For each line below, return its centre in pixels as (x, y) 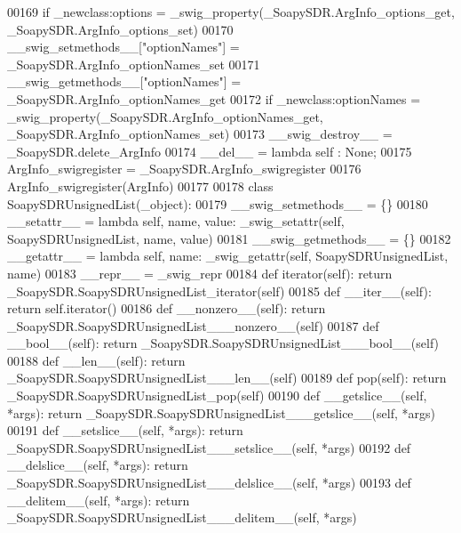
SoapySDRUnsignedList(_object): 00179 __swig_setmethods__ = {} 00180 (218, 203)
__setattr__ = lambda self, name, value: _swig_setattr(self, (176, 221)
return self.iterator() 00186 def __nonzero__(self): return (167, 308)
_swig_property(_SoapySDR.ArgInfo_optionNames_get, (165, 116)
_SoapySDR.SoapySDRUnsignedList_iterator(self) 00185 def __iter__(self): (219, 291)
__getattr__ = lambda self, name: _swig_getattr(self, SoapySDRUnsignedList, (228, 256)
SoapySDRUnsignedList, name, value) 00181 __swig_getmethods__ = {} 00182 (229, 238)
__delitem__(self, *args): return (99, 500)
